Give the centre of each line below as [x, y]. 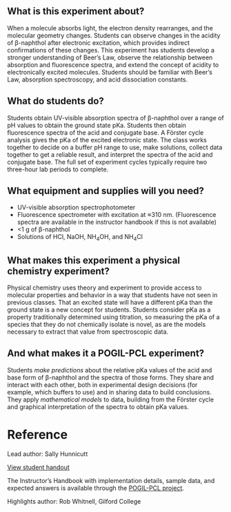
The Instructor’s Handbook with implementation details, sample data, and [111, 480]
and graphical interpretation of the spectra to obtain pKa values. [98, 406]
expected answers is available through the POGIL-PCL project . [96, 488]
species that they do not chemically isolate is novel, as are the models [107, 325]
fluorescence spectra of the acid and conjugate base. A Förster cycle [106, 132]
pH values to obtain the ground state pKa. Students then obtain [97, 125]
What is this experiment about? [76, 11]
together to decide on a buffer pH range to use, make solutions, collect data [115, 147]
